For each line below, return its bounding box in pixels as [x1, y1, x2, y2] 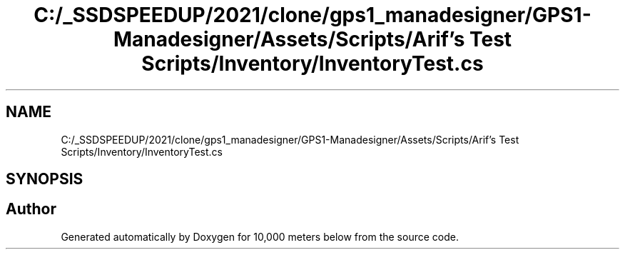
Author [6, 200, 56, 219]
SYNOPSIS [6, 170, 83, 189]
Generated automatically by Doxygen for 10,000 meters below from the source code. [61, 230, 459, 243]
